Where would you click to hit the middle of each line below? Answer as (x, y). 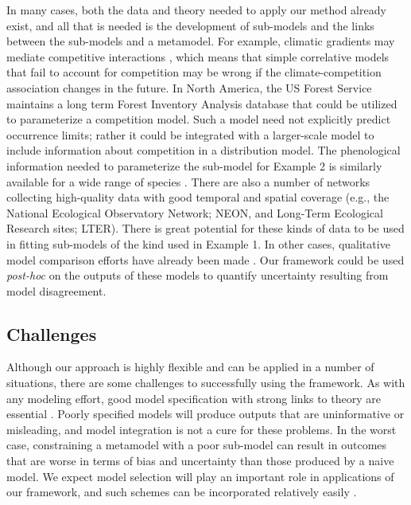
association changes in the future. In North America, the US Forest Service (189, 87)
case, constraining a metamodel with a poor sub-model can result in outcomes (197, 445)
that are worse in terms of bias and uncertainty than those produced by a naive (200, 461)
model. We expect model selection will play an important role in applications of (200, 476)
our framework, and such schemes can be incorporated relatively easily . (182, 492)
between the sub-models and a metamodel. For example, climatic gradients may (201, 41)
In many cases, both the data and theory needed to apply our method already (196, 10)
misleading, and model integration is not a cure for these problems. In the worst (202, 429)
